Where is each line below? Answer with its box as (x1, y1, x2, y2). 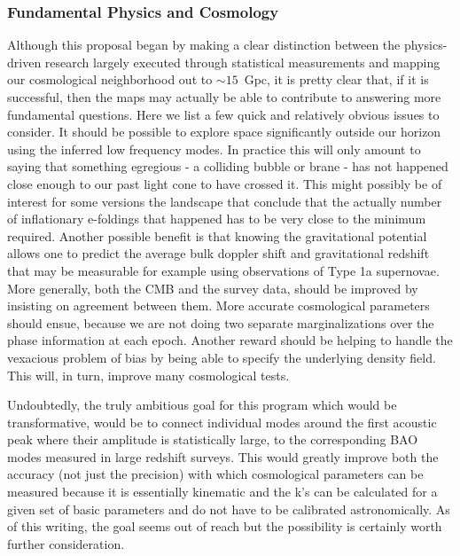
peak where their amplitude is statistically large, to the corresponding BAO (7, 430, 418, 449)
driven (7, 52, 42, 71)
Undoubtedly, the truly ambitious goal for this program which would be (7, 395, 397, 414)
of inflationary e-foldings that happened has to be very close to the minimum (7, 209, 426, 228)
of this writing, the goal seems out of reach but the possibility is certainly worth (7, 517, 442, 536)
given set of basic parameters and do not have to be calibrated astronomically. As (7, 499, 450, 518)
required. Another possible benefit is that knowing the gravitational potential (7, 226, 427, 245)
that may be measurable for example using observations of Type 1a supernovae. (7, 261, 440, 279)
